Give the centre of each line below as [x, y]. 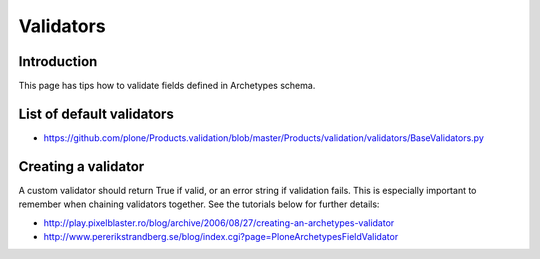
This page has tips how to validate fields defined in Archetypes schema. [167, 86]
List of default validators [96, 113]
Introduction [58, 61]
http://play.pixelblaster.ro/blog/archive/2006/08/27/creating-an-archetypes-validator [219, 222]
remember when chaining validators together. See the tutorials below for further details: [199, 204]
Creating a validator [81, 166]
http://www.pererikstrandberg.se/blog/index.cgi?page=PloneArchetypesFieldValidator [221, 237]
